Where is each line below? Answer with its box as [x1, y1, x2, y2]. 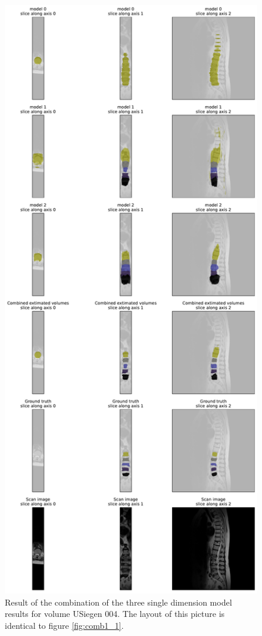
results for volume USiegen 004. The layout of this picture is [5, 607, 225, 620]
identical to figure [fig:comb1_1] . [5, 619, 124, 631]
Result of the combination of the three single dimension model [5, 595, 232, 608]
